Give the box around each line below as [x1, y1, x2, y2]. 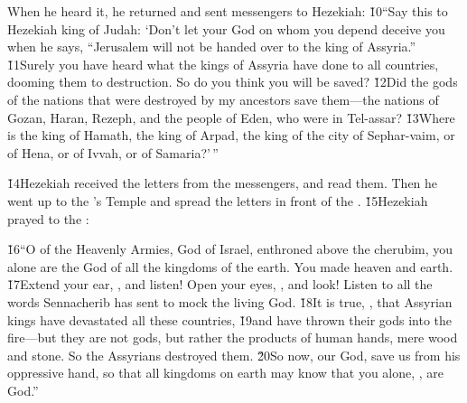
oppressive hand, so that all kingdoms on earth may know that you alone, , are [7, 363, 444, 382]
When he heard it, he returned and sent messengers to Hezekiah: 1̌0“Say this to [7, 2, 448, 20]
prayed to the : [7, 209, 89, 228]
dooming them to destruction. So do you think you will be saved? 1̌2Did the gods [7, 72, 458, 91]
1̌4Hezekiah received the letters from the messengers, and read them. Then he [7, 173, 438, 192]
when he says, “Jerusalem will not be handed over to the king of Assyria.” [7, 37, 416, 56]
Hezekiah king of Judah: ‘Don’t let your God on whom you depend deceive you [7, 19, 445, 38]
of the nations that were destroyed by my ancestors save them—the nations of [7, 89, 439, 108]
